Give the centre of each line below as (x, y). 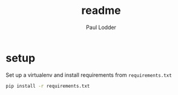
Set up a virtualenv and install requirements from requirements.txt (89, 75)
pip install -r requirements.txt (48, 86)
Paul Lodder (101, 27)
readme (101, 11)
